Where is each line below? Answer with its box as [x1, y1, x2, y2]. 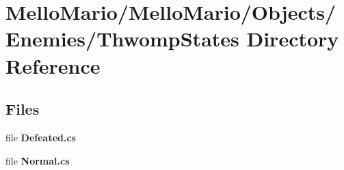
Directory [246, 25, 339, 53]
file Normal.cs [5, 153, 70, 167]
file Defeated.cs [5, 130, 76, 144]
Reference [5, 51, 101, 79]
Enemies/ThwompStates [5, 25, 239, 53]
